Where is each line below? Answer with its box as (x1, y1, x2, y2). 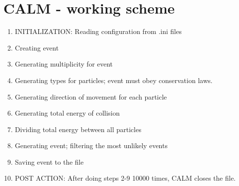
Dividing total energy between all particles (15, 124, 141, 134)
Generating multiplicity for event (15, 59, 113, 69)
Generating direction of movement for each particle (15, 91, 167, 101)
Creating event (15, 42, 59, 52)
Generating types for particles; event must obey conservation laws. (15, 75, 213, 85)
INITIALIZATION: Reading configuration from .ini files (15, 26, 182, 36)
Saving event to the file (15, 156, 84, 167)
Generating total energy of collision (15, 108, 120, 118)
